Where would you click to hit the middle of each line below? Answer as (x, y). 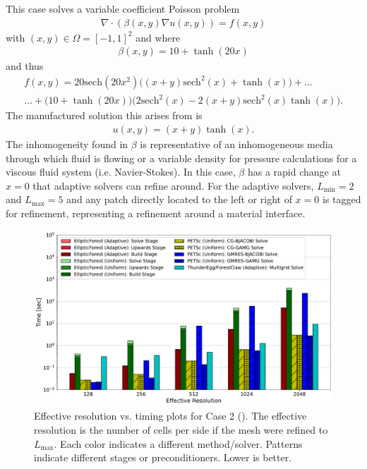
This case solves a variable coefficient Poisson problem (123, 8)
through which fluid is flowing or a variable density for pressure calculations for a (181, 158)
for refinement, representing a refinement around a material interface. (156, 213)
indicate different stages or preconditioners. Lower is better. (163, 457)
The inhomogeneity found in (67, 144)
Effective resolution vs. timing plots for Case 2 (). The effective (170, 416)
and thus (25, 66)
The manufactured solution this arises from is (104, 115)
